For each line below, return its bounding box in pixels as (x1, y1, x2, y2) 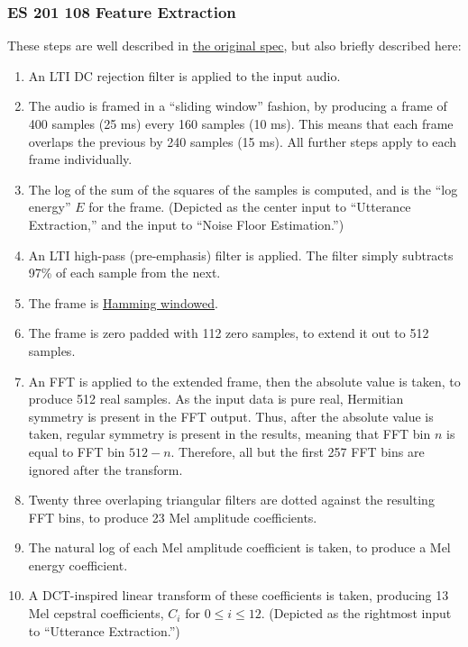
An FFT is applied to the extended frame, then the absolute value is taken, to (28, 371, 461, 390)
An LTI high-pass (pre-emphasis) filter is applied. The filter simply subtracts (28, 245, 454, 264)
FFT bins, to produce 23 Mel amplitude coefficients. (28, 507, 317, 526)
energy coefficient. (28, 555, 128, 574)
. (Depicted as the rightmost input (261, 604, 452, 623)
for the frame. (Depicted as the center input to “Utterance (88, 197, 411, 216)
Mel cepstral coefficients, (28, 604, 164, 623)
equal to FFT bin (28, 442, 125, 460)
